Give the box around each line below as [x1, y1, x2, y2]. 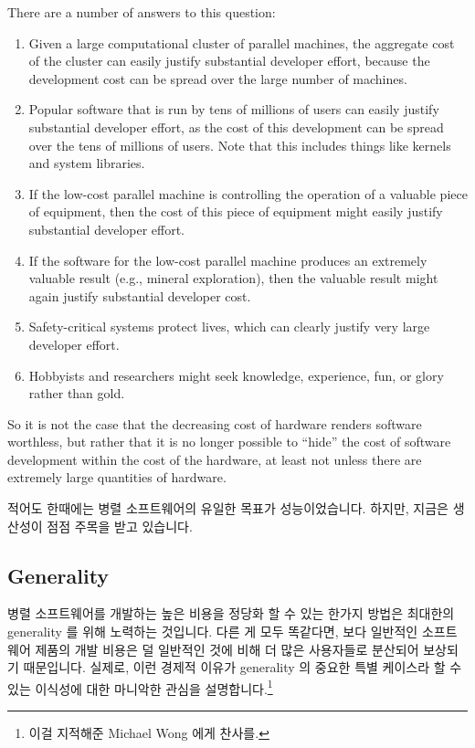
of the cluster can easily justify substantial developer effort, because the [28, 51, 430, 70]
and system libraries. [28, 153, 145, 173]
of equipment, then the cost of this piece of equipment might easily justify [28, 202, 443, 221]
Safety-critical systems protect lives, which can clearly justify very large [28, 317, 430, 336]
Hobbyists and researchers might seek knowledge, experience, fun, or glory [28, 365, 444, 385]
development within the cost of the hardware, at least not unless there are [7, 449, 422, 469]
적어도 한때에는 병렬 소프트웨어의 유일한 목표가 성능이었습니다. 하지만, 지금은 [7, 499, 449, 518]
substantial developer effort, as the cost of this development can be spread [28, 117, 444, 136]
